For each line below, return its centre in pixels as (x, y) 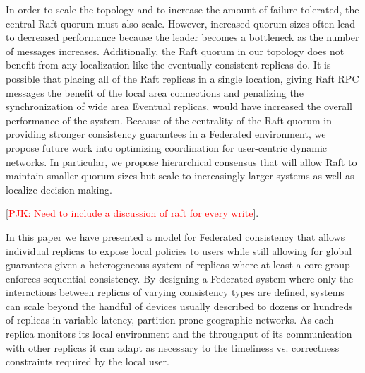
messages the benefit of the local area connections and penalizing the (155, 92)
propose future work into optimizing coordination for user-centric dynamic (167, 147)
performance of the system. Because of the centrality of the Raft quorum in (169, 120)
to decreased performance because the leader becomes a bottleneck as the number (182, 37)
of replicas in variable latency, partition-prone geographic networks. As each (170, 320)
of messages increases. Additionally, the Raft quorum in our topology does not (175, 51)
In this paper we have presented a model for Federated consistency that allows (175, 236)
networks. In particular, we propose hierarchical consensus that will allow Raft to (181, 161)
